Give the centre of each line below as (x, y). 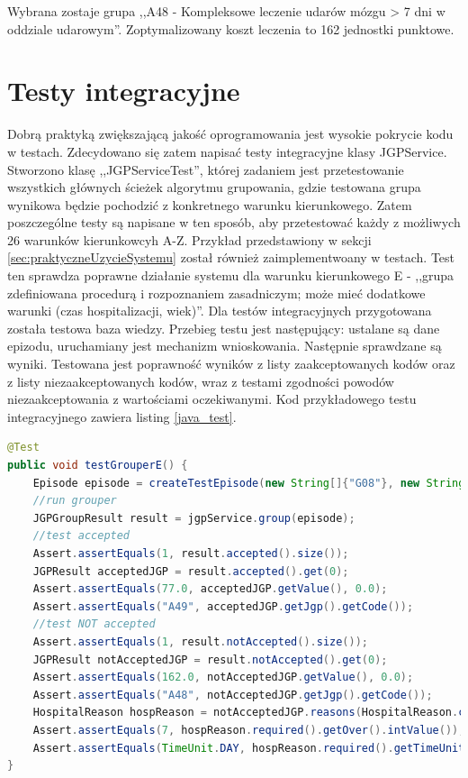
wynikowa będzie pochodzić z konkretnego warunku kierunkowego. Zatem (210, 204)
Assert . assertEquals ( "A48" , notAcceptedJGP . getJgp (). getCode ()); (233, 695)
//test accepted (81, 536)
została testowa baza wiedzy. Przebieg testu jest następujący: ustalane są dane (224, 328)
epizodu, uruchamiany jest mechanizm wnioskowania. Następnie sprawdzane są (225, 346)
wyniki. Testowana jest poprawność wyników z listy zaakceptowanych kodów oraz (231, 364)
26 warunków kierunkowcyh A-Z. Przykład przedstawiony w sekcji (189, 239)
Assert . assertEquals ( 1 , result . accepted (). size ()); (191, 553)
